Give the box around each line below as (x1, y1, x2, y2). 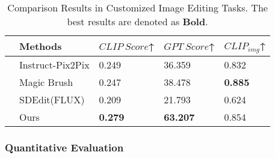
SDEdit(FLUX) (19, 92, 85, 106)
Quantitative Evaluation (5, 139, 124, 154)
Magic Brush (19, 74, 73, 89)
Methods (19, 38, 62, 53)
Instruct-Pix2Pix (19, 57, 90, 71)
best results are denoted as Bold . (67, 14, 208, 28)
